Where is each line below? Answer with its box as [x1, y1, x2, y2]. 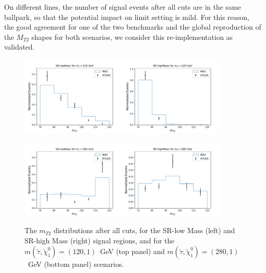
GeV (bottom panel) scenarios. [28, 259, 124, 269]
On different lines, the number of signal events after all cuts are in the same [4, 2, 241, 12]
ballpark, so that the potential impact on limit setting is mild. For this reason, [4, 11, 250, 22]
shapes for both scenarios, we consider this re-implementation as [31, 31, 233, 42]
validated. [4, 41, 35, 52]
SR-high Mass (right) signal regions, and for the [25, 235, 175, 245]
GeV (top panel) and [100, 246, 165, 257]
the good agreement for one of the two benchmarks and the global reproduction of [4, 21, 261, 32]
